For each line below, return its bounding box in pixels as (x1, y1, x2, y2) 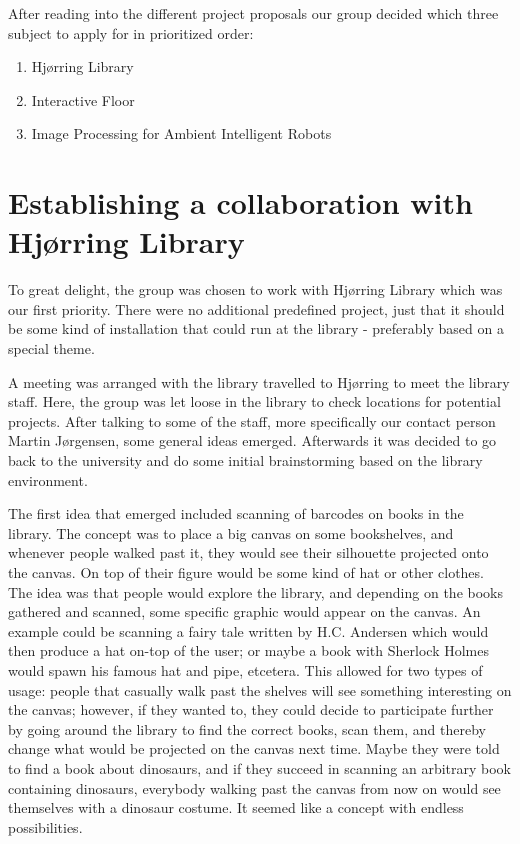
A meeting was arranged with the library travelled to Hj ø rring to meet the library (8, 371, 510, 392)
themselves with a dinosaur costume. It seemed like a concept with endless (8, 797, 464, 818)
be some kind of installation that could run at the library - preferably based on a (8, 318, 504, 339)
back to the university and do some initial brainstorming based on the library (8, 450, 483, 471)
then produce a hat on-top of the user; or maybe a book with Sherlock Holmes (8, 640, 489, 661)
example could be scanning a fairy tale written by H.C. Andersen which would (8, 620, 489, 641)
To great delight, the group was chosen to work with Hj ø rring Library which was (8, 279, 503, 300)
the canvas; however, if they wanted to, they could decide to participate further (8, 699, 494, 720)
